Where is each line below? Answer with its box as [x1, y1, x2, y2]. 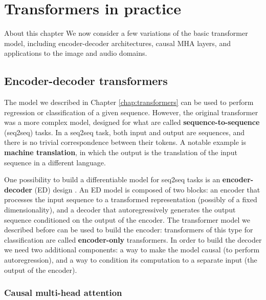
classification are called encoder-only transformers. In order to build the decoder [4, 234, 262, 245]
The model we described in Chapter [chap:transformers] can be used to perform [4, 97, 254, 108]
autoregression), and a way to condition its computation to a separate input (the [4, 254, 257, 265]
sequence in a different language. [4, 157, 106, 167]
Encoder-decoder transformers [4, 73, 168, 89]
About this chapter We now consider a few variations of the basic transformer [4, 28, 248, 38]
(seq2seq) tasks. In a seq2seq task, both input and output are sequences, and [4, 126, 245, 137]
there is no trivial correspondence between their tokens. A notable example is [4, 137, 246, 147]
